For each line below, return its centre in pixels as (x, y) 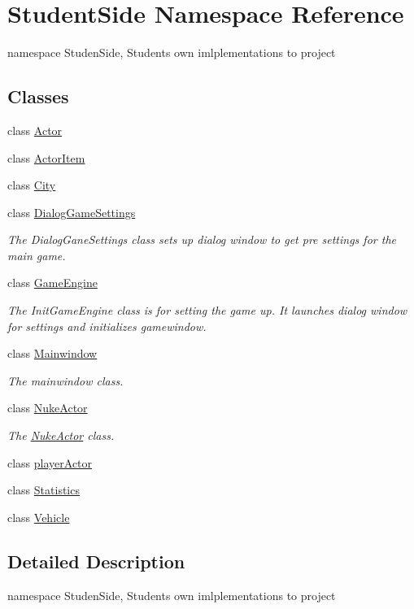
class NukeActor (48, 408)
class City (32, 185)
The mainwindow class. (65, 380)
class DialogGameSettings (72, 212)
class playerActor (50, 462)
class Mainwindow (52, 353)
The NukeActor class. (61, 435)
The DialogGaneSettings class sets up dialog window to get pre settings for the (202, 239)
